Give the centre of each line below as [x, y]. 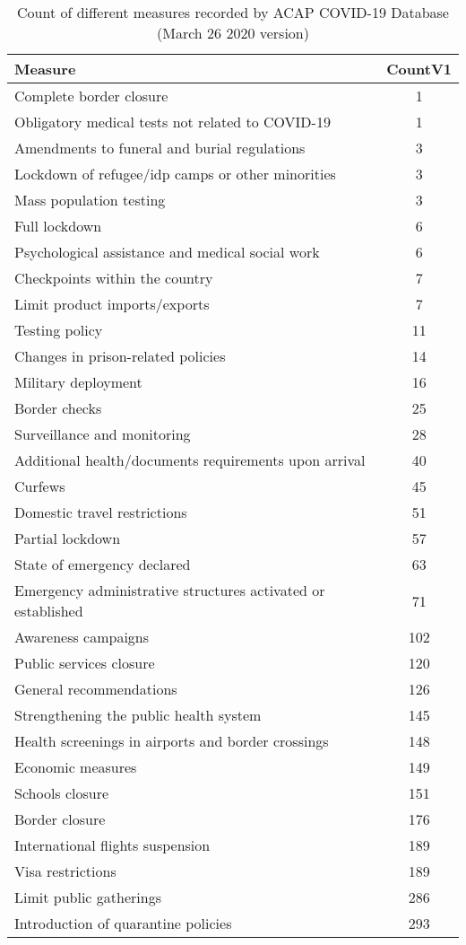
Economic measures [76, 767]
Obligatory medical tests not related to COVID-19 [173, 122]
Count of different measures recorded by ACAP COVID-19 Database [233, 12]
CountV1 [419, 69]
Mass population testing [90, 200]
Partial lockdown [68, 538]
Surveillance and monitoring [103, 434]
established [49, 611]
